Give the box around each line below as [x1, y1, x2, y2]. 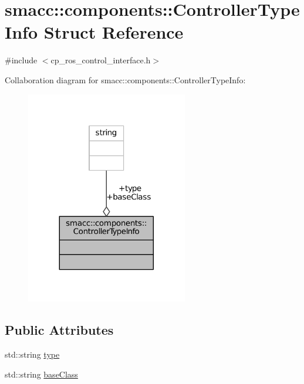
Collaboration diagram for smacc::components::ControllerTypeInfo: [5, 73, 246, 86]
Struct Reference [43, 20, 184, 44]
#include [5, 54, 38, 66]
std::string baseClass [5, 368, 78, 380]
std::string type [5, 348, 60, 360]
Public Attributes [5, 321, 114, 339]
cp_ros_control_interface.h [50, 54, 151, 66]
